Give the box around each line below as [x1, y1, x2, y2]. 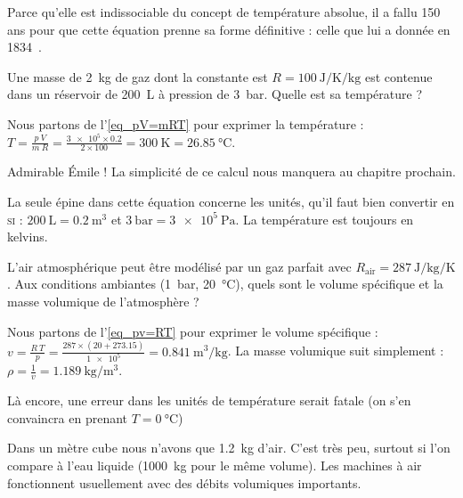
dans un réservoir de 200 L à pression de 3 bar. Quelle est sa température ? [7, 85, 423, 103]
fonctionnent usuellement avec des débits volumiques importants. [7, 473, 361, 492]
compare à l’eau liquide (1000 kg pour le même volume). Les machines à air [7, 456, 422, 475]
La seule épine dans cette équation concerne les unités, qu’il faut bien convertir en [7, 192, 455, 211]
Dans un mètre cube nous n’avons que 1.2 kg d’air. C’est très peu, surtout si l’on [7, 438, 451, 457]
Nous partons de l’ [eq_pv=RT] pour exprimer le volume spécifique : [7, 322, 378, 340]
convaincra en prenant [7, 408, 128, 427]
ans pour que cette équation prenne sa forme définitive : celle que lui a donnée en [7, 20, 451, 38]
